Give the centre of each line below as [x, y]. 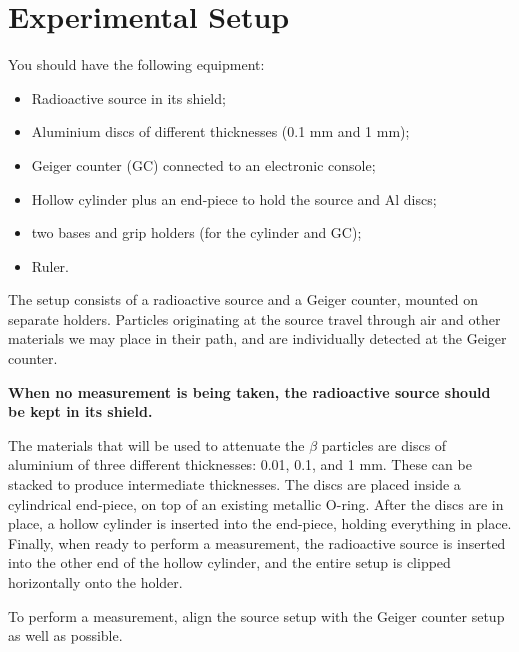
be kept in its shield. [80, 411]
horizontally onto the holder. [95, 582]
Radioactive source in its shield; [128, 97]
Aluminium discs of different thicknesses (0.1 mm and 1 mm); [220, 131]
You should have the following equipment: [136, 64]
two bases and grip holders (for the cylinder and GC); [196, 232]
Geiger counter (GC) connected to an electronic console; [203, 164]
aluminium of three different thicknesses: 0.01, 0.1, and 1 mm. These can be [240, 464]
